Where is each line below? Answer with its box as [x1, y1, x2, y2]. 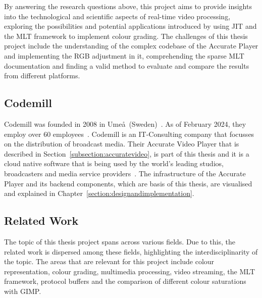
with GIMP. [4, 285, 41, 296]
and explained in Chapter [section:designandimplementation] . [4, 188, 194, 198]
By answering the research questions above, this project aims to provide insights [4, 1, 252, 11]
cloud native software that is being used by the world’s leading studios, [4, 158, 224, 169]
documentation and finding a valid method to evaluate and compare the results [4, 60, 249, 71]
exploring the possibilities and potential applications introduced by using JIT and [4, 21, 257, 31]
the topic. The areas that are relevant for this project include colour [4, 256, 215, 267]
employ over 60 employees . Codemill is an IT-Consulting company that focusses [4, 128, 254, 139]
